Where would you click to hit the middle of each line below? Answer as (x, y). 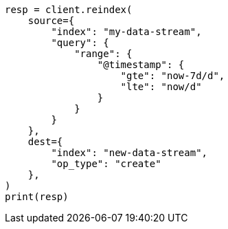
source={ (51, 21)
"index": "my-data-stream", (126, 32)
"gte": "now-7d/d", (173, 76)
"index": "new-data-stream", (129, 153)
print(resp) (37, 197)
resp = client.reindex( (69, 10)
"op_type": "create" (106, 164)
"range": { (103, 54)
